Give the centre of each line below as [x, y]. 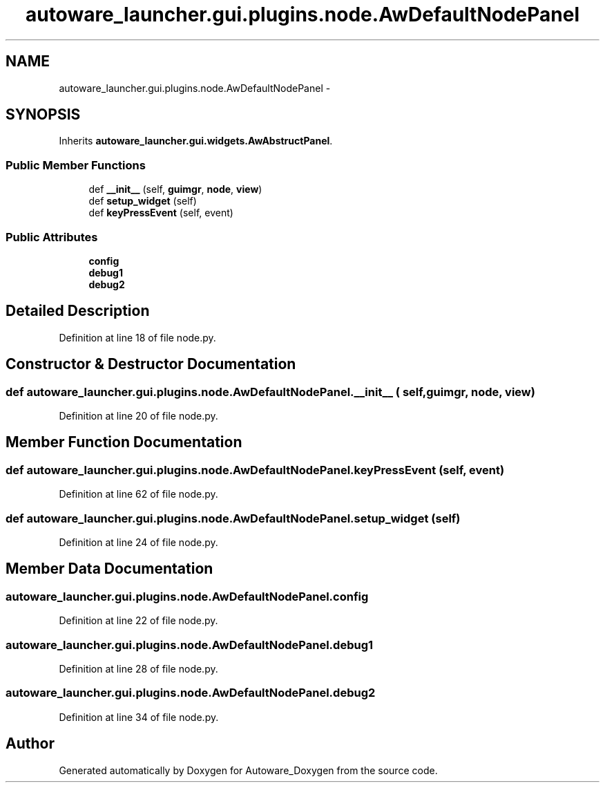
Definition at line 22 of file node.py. [138, 621]
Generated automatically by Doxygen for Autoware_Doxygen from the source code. [248, 770]
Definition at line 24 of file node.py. [138, 542]
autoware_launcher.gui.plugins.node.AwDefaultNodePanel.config [187, 596]
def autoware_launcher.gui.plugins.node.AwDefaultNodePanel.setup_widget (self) [233, 518]
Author [30, 744]
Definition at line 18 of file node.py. [137, 337]
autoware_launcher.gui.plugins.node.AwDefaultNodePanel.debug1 [190, 645]
